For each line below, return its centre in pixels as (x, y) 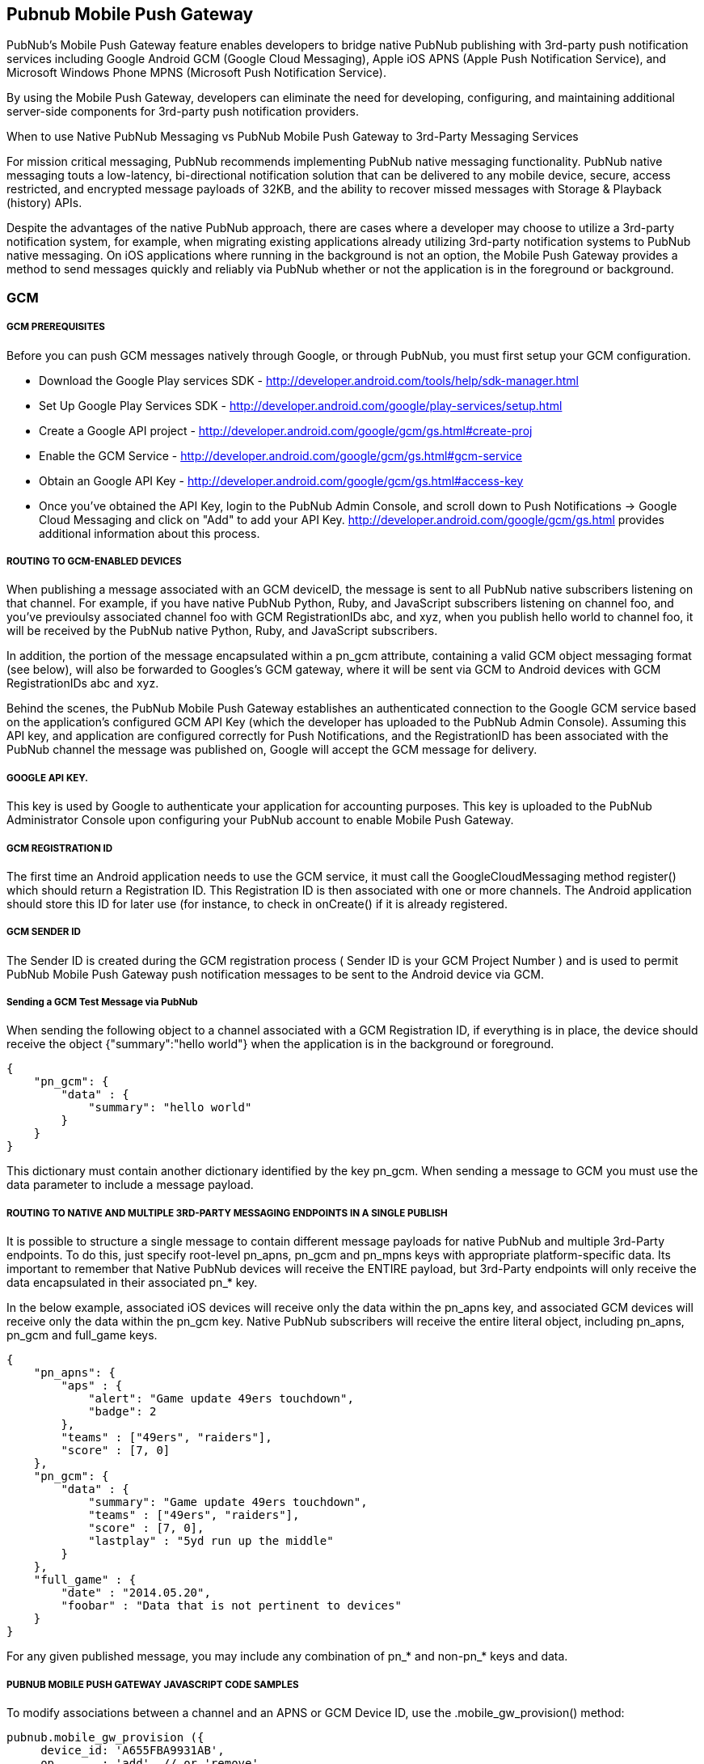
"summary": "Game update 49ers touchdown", (228, 1502)
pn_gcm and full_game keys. (82, 1335)
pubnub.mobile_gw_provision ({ (105, 1738)
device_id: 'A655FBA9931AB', (133, 1751)
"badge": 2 (122, 1412)
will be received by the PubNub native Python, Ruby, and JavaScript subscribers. (222, 631)
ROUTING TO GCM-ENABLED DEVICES (94, 561)
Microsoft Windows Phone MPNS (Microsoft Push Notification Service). (196, 73)
